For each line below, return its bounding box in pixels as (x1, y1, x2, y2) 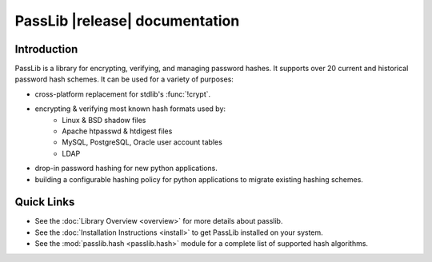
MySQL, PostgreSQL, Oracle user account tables (62, 137, 223, 147)
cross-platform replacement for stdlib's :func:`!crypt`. (34, 89, 211, 99)
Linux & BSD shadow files (62, 115, 146, 125)
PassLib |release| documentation (14, 12, 240, 30)
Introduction (14, 42, 78, 56)
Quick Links (14, 196, 75, 209)
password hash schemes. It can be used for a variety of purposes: (14, 74, 234, 84)
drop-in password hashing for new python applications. (34, 164, 218, 173)
